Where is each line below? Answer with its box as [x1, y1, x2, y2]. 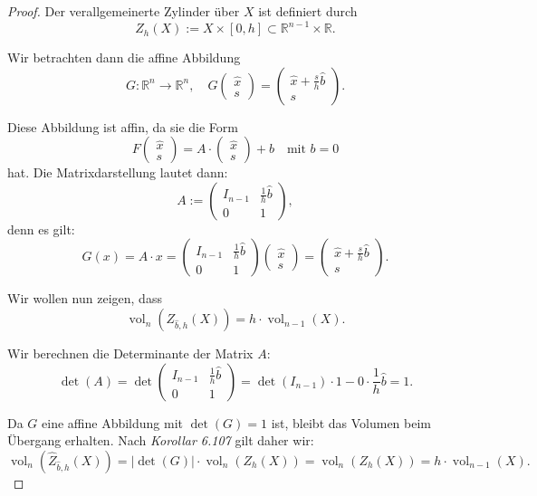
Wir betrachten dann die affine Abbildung [7, 48, 241, 67]
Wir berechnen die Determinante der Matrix [7, 344, 254, 363]
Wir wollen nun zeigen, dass [7, 289, 162, 308]
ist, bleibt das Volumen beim [271, 413, 432, 432]
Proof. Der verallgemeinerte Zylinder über [7, 2, 240, 20]
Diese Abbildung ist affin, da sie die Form [7, 117, 238, 136]
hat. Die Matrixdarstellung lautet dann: [7, 163, 228, 182]
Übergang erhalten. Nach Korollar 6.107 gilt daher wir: [7, 431, 314, 450]
